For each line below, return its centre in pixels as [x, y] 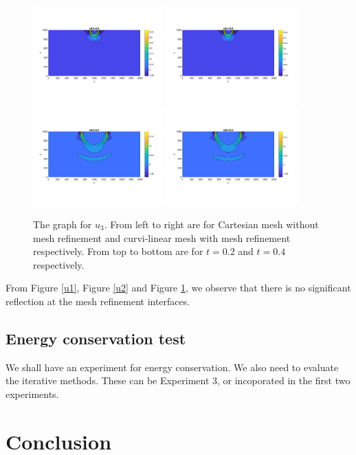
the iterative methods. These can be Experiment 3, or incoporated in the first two [178, 380]
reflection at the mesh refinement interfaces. [98, 301]
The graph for [63, 224]
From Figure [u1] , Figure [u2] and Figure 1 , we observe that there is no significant [178, 288]
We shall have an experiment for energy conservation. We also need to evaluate [172, 367]
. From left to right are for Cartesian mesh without [211, 224]
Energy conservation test [96, 338]
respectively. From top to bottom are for [118, 251]
